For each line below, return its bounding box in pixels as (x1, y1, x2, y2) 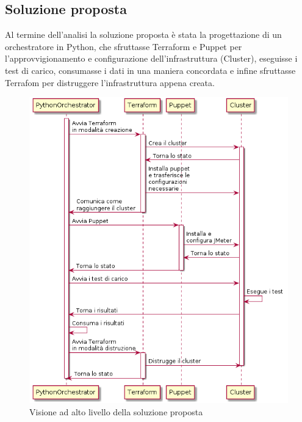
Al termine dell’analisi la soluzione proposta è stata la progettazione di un (5, 28, 282, 41)
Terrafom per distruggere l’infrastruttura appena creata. (5, 76, 215, 89)
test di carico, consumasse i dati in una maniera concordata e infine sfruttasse (5, 64, 296, 76)
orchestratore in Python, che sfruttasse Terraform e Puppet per (5, 40, 242, 53)
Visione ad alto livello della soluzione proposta (29, 405, 203, 418)
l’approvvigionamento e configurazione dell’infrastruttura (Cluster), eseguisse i (5, 52, 298, 65)
